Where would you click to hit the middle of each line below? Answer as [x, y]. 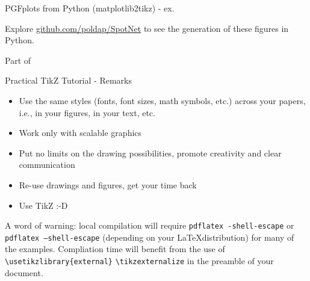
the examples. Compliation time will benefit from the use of [115, 249]
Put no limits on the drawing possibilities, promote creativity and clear [150, 153]
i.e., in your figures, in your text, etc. [87, 112]
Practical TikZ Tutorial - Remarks [68, 80]
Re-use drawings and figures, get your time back [108, 184]
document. [24, 272]
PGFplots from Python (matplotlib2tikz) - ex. [90, 8]
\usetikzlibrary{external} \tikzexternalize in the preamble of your [139, 261]
